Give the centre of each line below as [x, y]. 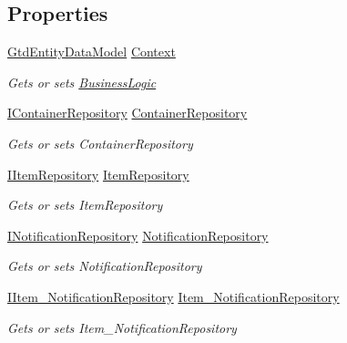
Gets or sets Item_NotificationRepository [122, 327]
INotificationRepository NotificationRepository [138, 235]
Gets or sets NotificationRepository [105, 266]
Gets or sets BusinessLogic [82, 82]
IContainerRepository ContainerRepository [128, 113]
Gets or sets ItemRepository [85, 205]
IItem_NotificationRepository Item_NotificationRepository [173, 296]
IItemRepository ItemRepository [98, 174]
